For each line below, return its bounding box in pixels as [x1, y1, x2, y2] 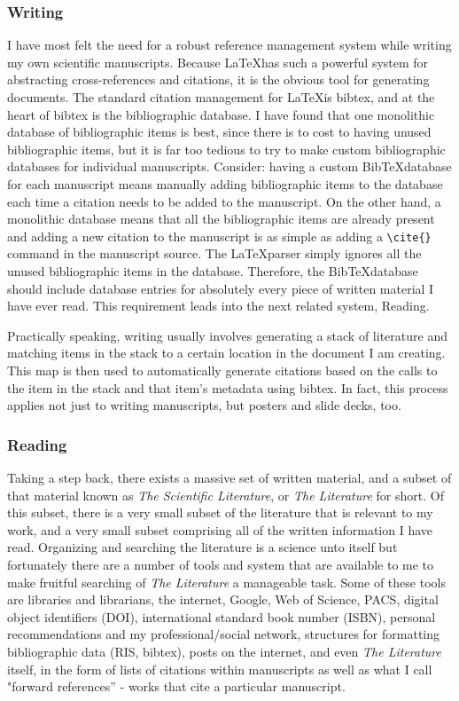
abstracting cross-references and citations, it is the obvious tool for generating [7, 70, 430, 89]
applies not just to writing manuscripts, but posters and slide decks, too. [7, 396, 401, 414]
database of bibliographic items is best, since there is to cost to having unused [7, 122, 432, 141]
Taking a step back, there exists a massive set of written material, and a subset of [7, 468, 452, 486]
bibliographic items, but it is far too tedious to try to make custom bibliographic [7, 139, 446, 158]
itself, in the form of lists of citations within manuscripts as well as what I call [7, 659, 432, 678]
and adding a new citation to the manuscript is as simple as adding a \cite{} [7, 226, 432, 245]
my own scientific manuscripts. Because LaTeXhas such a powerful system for [7, 52, 429, 71]
